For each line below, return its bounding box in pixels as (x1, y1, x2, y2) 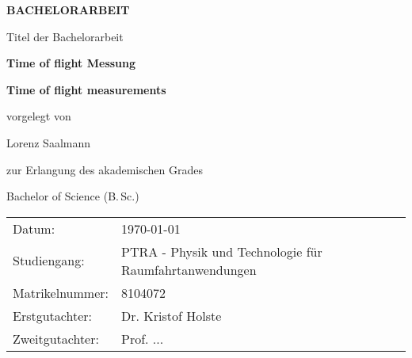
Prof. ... (121, 329, 164, 348)
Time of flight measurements (6, 81, 166, 97)
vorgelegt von (6, 108, 71, 124)
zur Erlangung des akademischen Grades (6, 161, 203, 177)
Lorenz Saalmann (6, 134, 91, 150)
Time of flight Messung (6, 55, 136, 71)
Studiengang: (13, 251, 85, 270)
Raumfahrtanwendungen (121, 260, 257, 279)
